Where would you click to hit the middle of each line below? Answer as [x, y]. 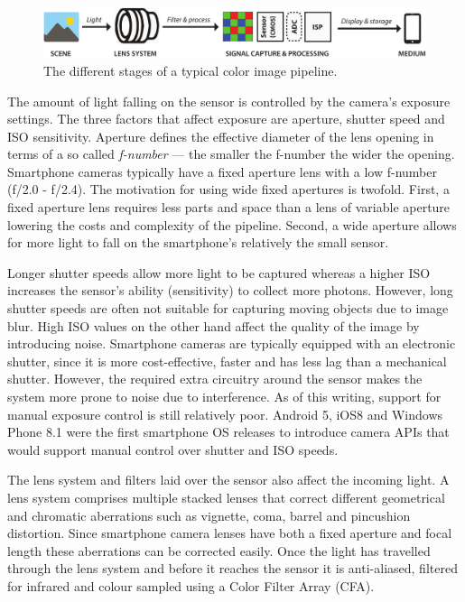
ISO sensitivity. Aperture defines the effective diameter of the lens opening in [221, 136]
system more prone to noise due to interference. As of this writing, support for [224, 396]
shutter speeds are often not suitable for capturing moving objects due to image [228, 308]
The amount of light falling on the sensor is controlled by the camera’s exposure [229, 101]
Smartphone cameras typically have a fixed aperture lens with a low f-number [222, 171]
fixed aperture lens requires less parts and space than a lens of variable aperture [229, 207]
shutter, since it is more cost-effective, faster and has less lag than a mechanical [227, 361]
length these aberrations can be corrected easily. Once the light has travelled [219, 550]
